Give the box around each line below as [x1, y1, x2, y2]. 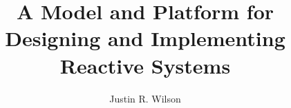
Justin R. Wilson [109, 91, 181, 105]
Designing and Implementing [5, 24, 285, 52]
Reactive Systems [59, 51, 231, 79]
